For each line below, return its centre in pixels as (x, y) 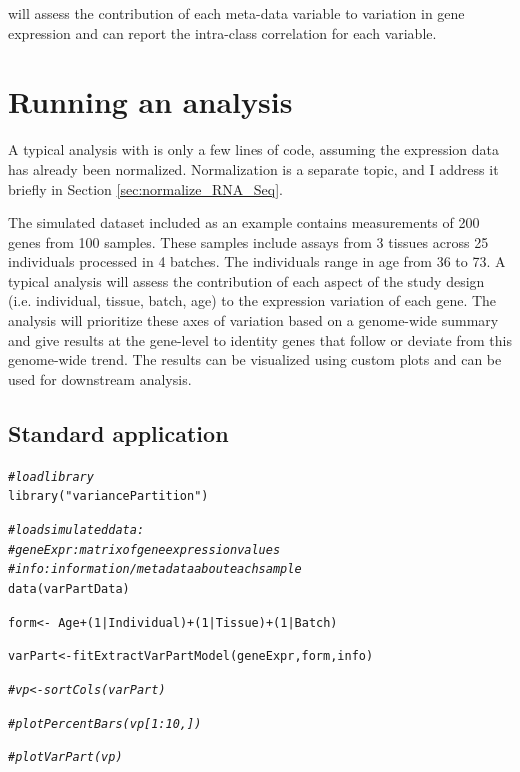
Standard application (118, 432)
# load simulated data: (76, 529)
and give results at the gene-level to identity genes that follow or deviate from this (260, 339)
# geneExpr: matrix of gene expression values (144, 549)
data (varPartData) (69, 588)
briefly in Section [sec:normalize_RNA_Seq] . (145, 188)
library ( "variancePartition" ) (108, 496)
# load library (51, 476)
